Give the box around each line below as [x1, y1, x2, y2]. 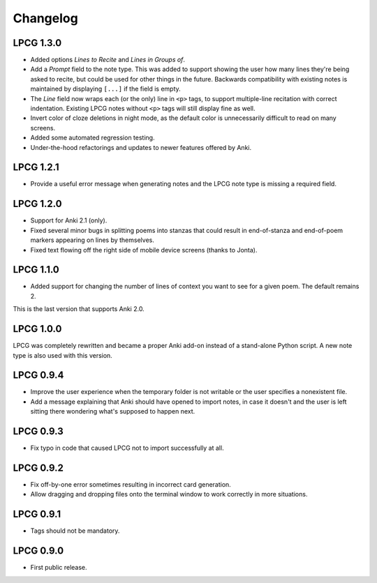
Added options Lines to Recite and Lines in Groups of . [30, 56, 185, 64]
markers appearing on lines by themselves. [30, 236, 155, 244]
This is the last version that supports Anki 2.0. [13, 305, 145, 313]
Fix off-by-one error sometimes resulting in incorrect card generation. [30, 480, 232, 489]
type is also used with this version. [13, 351, 113, 359]
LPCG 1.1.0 [13, 264, 59, 275]
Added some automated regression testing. [30, 133, 155, 142]
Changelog [13, 10, 78, 26]
